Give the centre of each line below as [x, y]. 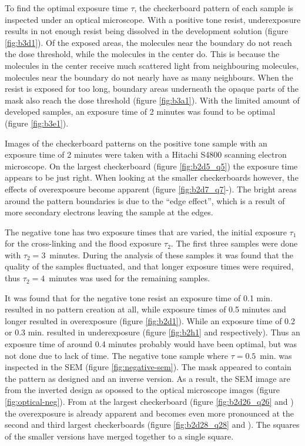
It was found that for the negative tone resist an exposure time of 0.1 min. [139, 297]
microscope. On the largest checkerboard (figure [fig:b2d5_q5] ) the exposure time [151, 166]
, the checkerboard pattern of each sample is [214, 8]
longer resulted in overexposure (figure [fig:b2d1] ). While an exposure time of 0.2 [150, 320]
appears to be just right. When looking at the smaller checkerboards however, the [152, 177]
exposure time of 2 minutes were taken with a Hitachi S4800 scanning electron [146, 154]
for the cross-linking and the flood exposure [83, 243]
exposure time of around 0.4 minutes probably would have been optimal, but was [151, 344]
